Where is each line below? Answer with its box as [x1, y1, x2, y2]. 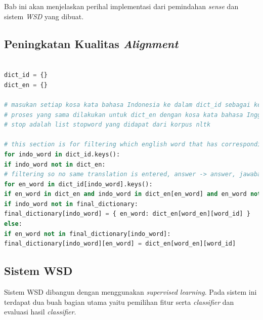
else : [4, 220, 22, 228]
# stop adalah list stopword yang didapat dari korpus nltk [4, 121, 211, 129]
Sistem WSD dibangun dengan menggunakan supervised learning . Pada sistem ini [4, 287, 257, 297]
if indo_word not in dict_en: [4, 161, 106, 168]
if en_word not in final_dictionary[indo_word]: [4, 230, 171, 237]
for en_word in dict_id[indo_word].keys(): [4, 180, 153, 188]
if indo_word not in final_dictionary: [4, 200, 138, 208]
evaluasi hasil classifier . [4, 306, 76, 317]
